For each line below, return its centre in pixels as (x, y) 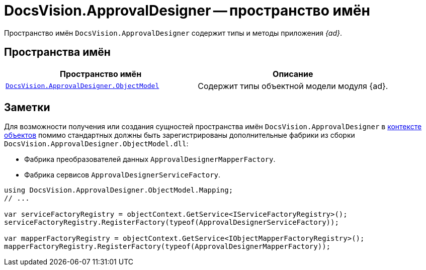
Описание (293, 74)
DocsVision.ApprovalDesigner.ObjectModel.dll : (96, 144)
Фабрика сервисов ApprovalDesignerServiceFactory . (122, 175)
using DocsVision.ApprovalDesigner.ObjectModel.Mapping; (119, 190)
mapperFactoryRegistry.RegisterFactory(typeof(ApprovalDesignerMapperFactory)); (167, 247)
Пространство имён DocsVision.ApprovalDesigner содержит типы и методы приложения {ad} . (173, 33)
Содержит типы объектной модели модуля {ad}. (293, 86)
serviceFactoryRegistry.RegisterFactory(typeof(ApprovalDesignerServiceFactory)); (172, 222)
